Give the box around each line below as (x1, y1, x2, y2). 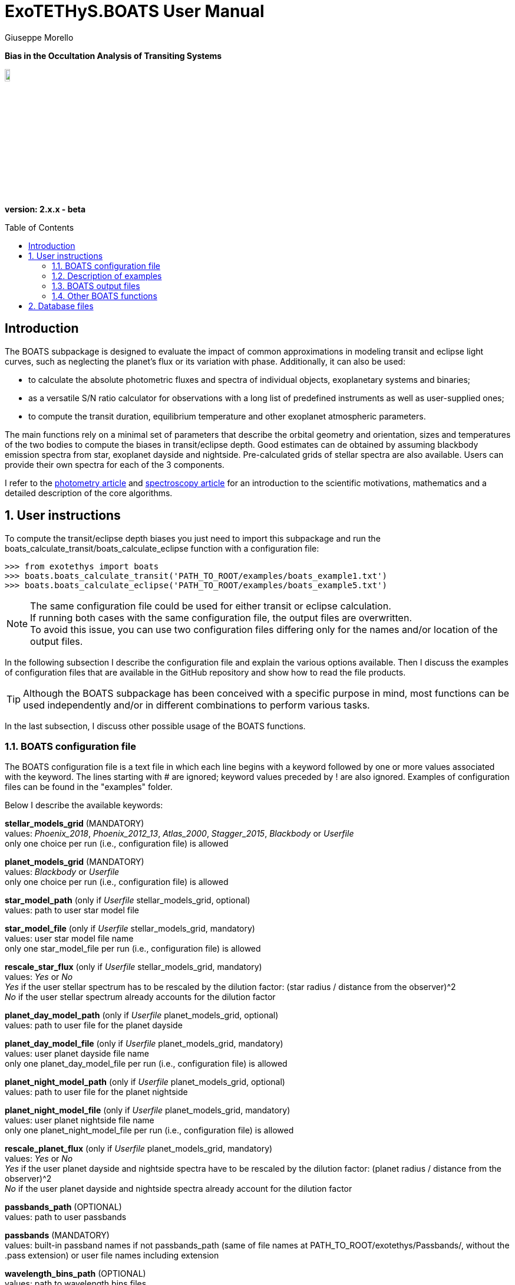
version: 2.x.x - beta (5, 204, 86, 214)
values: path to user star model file (5, 905, 139, 916)
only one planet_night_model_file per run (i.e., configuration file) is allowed (5, 1125, 294, 1136)
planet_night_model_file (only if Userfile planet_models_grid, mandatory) (5, 1105, 290, 1116)
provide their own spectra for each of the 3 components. (5, 459, 225, 470)
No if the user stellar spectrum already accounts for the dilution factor (5, 992, 276, 1002)
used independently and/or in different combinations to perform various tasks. (23, 699, 370, 711)
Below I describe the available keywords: (5, 800, 163, 811)
